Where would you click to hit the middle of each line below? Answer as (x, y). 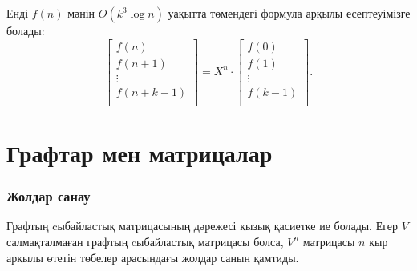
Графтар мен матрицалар (140, 152)
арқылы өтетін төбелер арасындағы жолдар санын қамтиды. (153, 257)
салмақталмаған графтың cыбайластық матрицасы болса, (145, 241)
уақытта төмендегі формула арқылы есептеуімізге (289, 13)
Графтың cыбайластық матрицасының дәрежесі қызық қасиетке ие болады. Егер (202, 226)
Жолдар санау (49, 196)
